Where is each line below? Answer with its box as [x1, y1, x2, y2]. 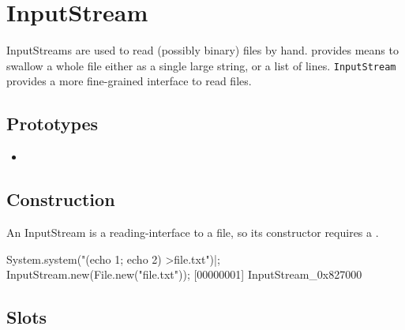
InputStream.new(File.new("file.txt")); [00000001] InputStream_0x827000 [6, 266, 362, 283]
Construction [6, 187, 115, 212]
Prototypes [6, 111, 99, 136]
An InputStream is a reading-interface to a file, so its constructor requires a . [6, 223, 379, 240]
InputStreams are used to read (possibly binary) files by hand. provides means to [6, 42, 399, 58]
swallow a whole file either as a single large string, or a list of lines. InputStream [6, 57, 396, 73]
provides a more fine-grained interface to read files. [6, 73, 252, 89]
